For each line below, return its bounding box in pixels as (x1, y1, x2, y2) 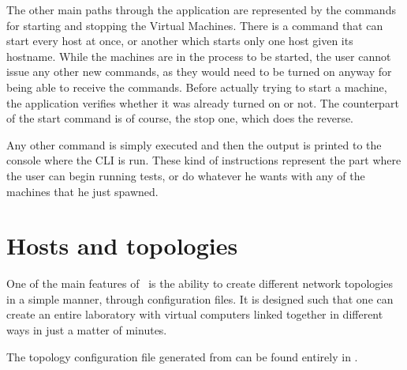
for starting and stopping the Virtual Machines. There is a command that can (6, 17, 383, 33)
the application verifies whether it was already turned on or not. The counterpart (6, 94, 399, 111)
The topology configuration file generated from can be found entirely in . (6, 348, 358, 364)
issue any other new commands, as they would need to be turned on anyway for (6, 63, 392, 80)
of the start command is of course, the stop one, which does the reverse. (6, 110, 354, 126)
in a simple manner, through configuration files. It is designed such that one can (6, 290, 394, 307)
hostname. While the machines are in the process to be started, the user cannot (6, 47, 391, 64)
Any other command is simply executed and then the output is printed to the (6, 136, 382, 153)
